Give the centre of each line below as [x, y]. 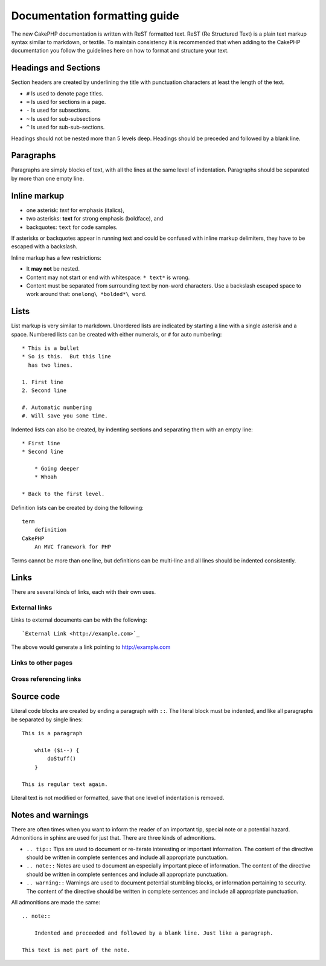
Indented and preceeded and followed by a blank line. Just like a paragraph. [154, 933]
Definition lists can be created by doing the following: [78, 507]
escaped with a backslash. [44, 246]
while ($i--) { [57, 750]
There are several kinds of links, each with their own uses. [84, 592]
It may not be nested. [53, 269]
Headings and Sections [56, 68]
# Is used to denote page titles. [65, 93]
